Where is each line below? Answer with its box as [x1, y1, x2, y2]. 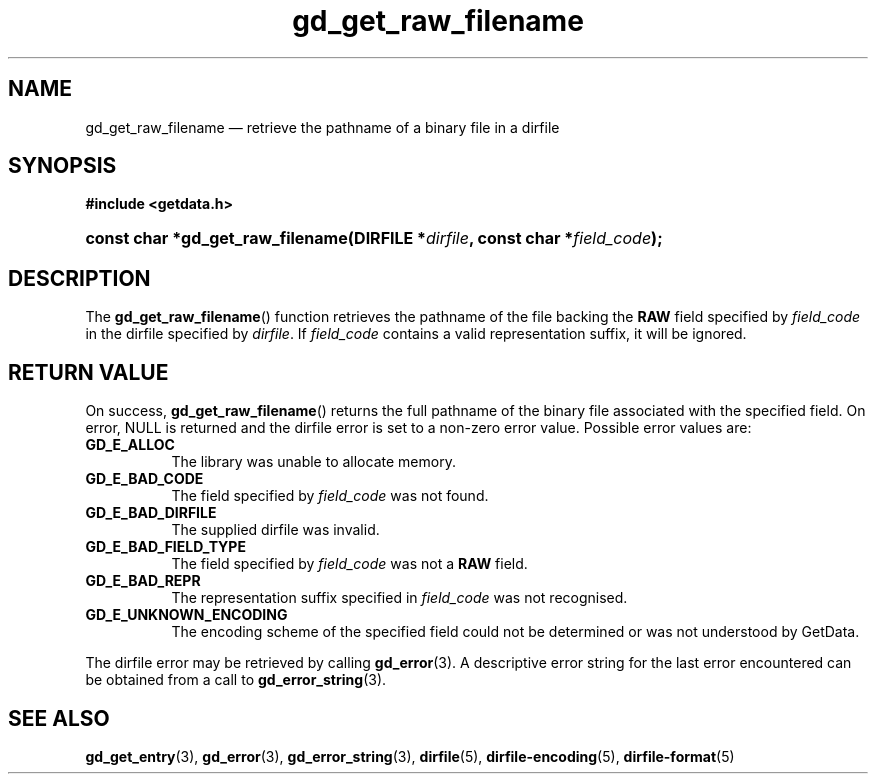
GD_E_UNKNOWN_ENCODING [85, 606, 288, 624]
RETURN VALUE [8, 359, 169, 385]
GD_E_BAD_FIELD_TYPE [85, 538, 246, 556]
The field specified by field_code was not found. [171, 487, 489, 505]
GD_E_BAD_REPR [85, 572, 201, 590]
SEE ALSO [8, 705, 110, 731]
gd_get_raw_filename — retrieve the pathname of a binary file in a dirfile [85, 118, 560, 136]
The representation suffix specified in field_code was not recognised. [171, 589, 628, 607]
